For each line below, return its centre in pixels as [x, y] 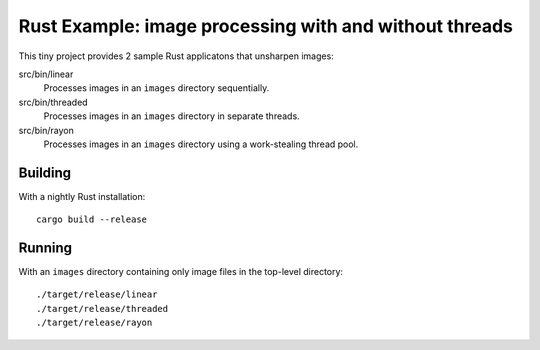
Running [45, 248]
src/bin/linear [46, 74]
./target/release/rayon [94, 323]
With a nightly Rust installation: [82, 196]
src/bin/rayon [46, 130]
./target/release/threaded [102, 308]
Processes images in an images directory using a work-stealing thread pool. [201, 144]
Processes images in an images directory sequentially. [156, 88]
